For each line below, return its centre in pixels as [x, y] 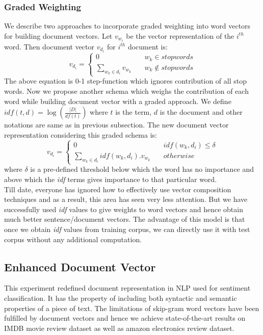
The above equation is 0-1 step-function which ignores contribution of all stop [126, 81]
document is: [148, 46]
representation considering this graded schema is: [81, 134]
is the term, [134, 112]
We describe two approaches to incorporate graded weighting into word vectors [127, 26]
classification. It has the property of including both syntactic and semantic [121, 298]
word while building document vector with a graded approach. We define [118, 101]
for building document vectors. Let [58, 35]
